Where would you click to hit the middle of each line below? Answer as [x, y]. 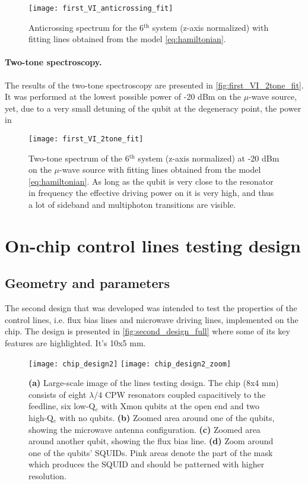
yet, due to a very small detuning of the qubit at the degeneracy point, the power [153, 108]
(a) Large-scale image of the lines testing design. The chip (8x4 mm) [154, 383]
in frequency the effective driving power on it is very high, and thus [151, 193]
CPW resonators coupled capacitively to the [185, 394]
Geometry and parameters [88, 283]
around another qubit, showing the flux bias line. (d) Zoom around [151, 441]
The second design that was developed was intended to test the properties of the [151, 308]
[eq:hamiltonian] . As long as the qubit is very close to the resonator [151, 181]
